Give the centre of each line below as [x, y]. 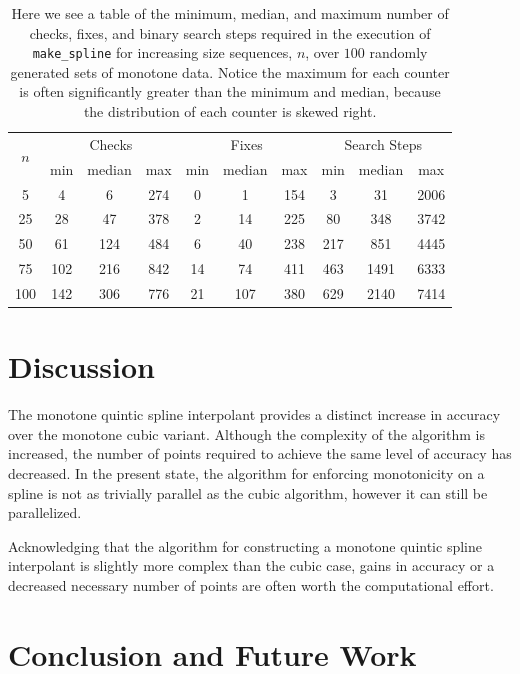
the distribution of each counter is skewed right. [230, 111]
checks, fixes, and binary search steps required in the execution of [230, 32]
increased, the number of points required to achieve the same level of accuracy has [260, 453]
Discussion [81, 366]
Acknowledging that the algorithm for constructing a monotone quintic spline [245, 545]
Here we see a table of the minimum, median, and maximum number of [230, 13]
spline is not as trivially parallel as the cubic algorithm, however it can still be [248, 492]
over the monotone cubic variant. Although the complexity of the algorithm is [246, 433]
